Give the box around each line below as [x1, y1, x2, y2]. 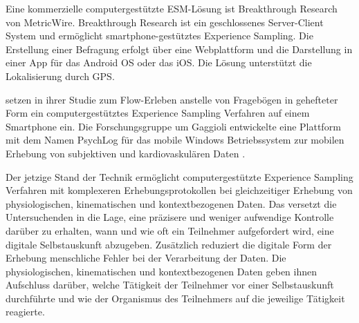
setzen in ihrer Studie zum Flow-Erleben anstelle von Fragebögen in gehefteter [6, 92, 338, 106]
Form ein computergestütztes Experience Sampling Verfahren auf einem [6, 106, 310, 120]
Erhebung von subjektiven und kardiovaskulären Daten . [6, 146, 246, 160]
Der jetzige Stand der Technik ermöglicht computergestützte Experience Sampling [6, 169, 353, 184]
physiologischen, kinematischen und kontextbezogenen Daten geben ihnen [6, 264, 317, 278]
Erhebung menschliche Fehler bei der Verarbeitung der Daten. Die [6, 251, 286, 265]
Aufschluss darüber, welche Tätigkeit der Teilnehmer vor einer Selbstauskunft [6, 277, 334, 292]
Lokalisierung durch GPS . [6, 68, 115, 83]
